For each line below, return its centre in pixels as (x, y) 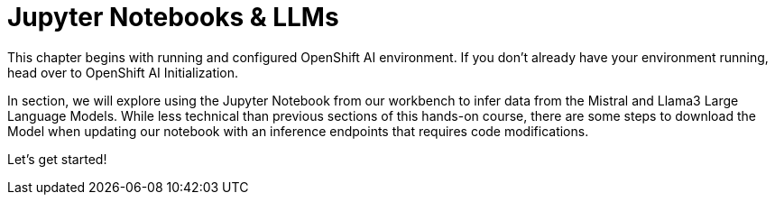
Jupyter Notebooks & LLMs (173, 17)
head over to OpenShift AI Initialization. (123, 72)
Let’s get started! (57, 159)
